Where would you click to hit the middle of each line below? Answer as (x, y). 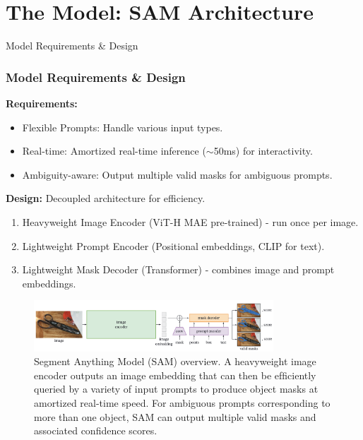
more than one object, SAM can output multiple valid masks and (175, 416)
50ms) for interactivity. (263, 151)
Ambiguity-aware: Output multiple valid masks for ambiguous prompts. (177, 174)
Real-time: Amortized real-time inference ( (114, 151)
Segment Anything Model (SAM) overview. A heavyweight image (175, 361)
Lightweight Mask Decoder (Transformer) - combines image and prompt (178, 269)
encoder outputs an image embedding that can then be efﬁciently (175, 375)
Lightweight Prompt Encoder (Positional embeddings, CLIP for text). (173, 245)
